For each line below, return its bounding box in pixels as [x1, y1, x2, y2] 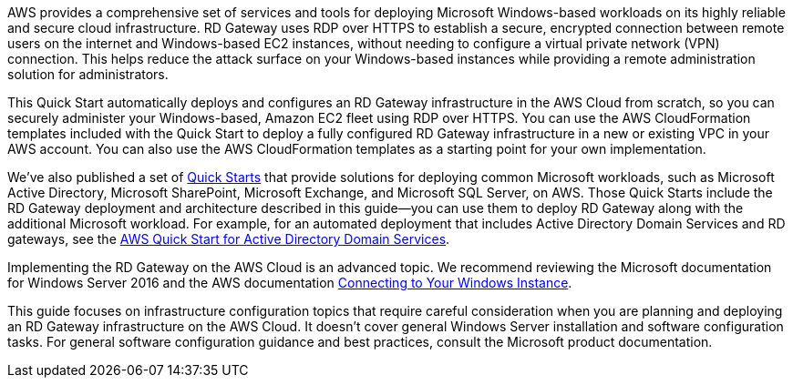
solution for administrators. [7, 66, 169, 82]
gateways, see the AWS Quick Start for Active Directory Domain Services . [7, 231, 450, 247]
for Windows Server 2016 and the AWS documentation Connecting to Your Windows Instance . [7, 275, 572, 290]
